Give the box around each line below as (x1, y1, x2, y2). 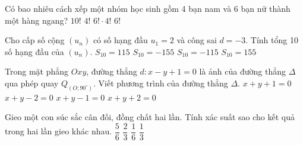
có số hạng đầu (93, 34, 148, 46)
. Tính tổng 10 (245, 34, 298, 46)
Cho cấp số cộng (5, 34, 65, 46)
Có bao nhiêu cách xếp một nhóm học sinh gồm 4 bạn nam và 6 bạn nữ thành (5, 2, 291, 14)
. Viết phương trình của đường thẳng (93, 76, 228, 89)
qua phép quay (5, 76, 59, 89)
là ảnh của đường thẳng (199, 65, 286, 78)
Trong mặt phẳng (5, 65, 69, 78)
